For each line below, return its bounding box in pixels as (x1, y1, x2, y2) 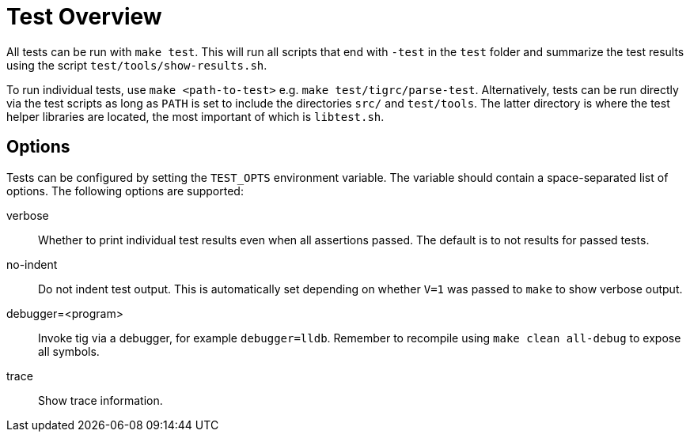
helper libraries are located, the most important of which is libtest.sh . (6, 109, 385, 123)
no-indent (6, 257, 58, 271)
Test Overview (6, 3, 162, 30)
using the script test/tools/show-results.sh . (6, 58, 267, 72)
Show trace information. (38, 393, 163, 407)
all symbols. (38, 344, 100, 358)
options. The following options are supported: (6, 183, 244, 198)
